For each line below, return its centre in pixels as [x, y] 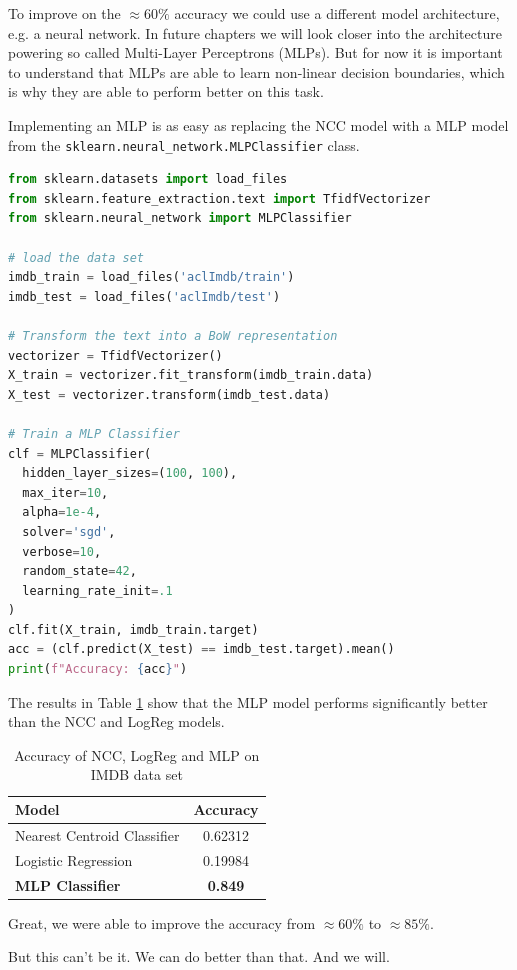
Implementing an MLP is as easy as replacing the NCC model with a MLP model [258, 124]
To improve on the [64, 13]
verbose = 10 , [62, 551]
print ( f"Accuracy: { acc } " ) [98, 669]
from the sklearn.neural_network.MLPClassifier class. [184, 144]
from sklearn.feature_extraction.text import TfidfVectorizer [219, 198]
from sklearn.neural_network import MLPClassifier [180, 218]
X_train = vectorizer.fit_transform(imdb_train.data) [191, 375]
